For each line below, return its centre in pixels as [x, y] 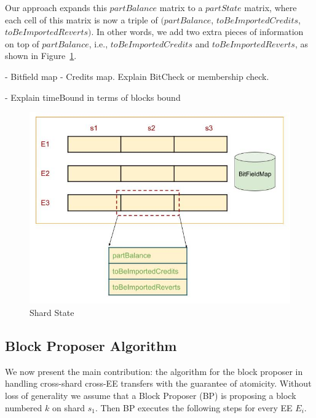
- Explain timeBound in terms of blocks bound [93, 97]
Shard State [52, 312]
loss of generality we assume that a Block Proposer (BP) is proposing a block [151, 395]
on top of [22, 43]
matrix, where [271, 7]
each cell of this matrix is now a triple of [81, 19]
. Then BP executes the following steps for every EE [194, 407]
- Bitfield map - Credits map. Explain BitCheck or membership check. [137, 76]
